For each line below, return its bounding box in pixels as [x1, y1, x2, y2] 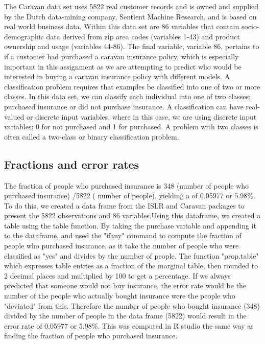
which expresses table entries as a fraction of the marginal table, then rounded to [4, 260, 258, 271]
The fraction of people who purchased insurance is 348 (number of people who [4, 180, 249, 191]
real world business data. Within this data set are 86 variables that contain [4, 21, 239, 32]
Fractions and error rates [4, 156, 139, 172]
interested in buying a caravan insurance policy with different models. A [4, 71, 230, 82]
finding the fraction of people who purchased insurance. [4, 330, 178, 341]
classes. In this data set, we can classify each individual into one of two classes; [4, 91, 251, 102]
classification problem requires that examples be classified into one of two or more [4, 81, 260, 91]
